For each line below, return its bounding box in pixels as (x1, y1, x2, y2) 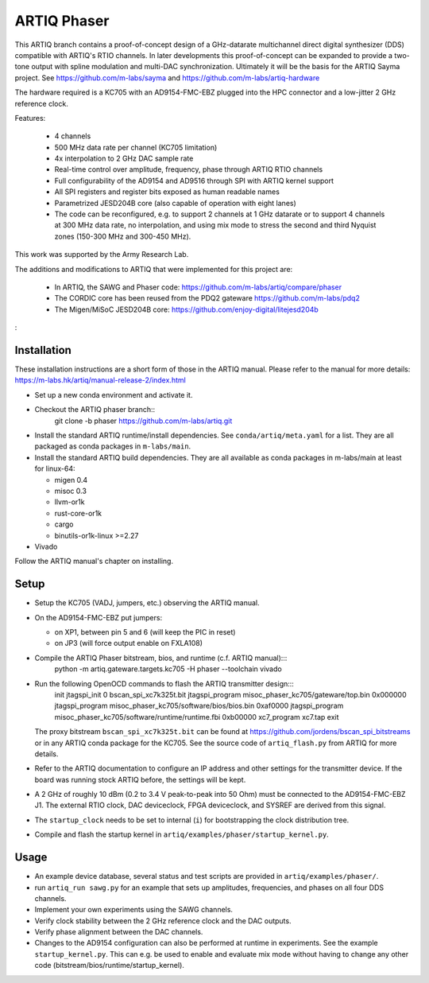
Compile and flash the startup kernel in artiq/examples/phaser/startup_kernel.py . (34, 830, 329, 839)
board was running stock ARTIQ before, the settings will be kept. (34, 775, 246, 784)
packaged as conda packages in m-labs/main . (34, 441, 191, 451)
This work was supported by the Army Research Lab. (14, 250, 189, 259)
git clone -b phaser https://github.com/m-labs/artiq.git (54, 416, 233, 425)
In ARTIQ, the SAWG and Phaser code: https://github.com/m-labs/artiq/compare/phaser (54, 282, 342, 292)
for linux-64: (34, 464, 75, 473)
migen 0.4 (54, 475, 88, 484)
